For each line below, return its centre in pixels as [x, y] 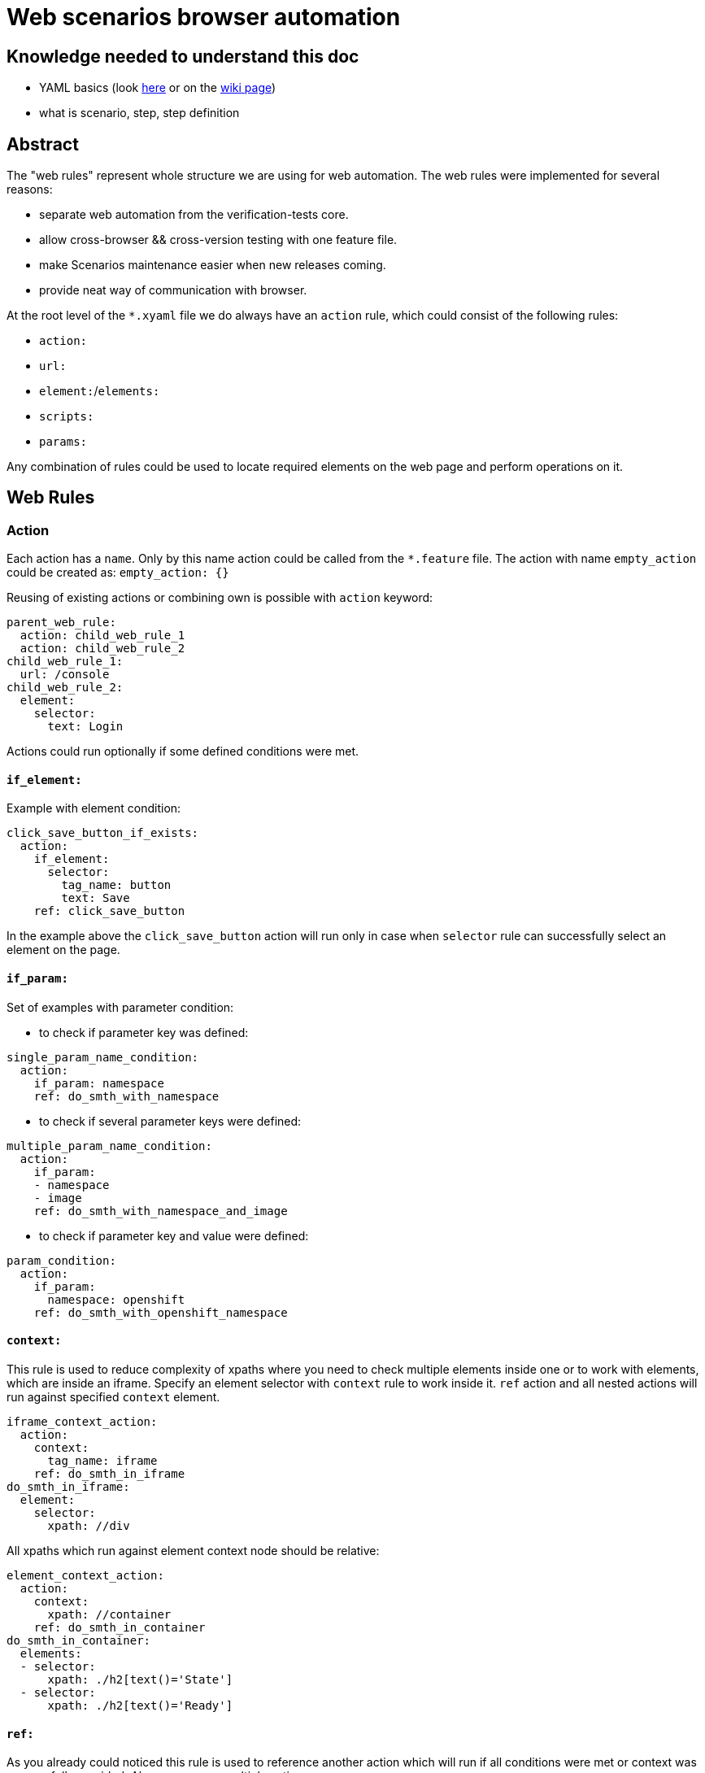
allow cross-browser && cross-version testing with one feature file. [218, 240]
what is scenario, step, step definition [139, 113]
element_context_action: [85, 1575]
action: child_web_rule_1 [102, 636]
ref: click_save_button [109, 911]
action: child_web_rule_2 [102, 649]
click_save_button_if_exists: [103, 833]
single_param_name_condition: [103, 1057]
